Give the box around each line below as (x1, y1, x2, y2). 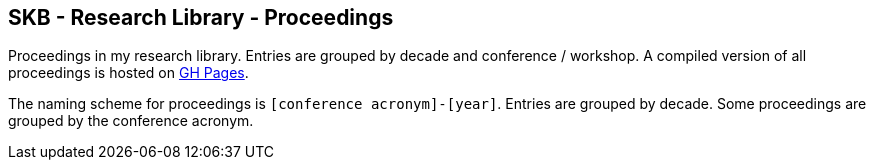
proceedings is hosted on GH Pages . (8, 64, 249, 82)
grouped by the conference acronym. (8, 112, 254, 130)
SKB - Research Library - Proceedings (8, 5, 394, 30)
